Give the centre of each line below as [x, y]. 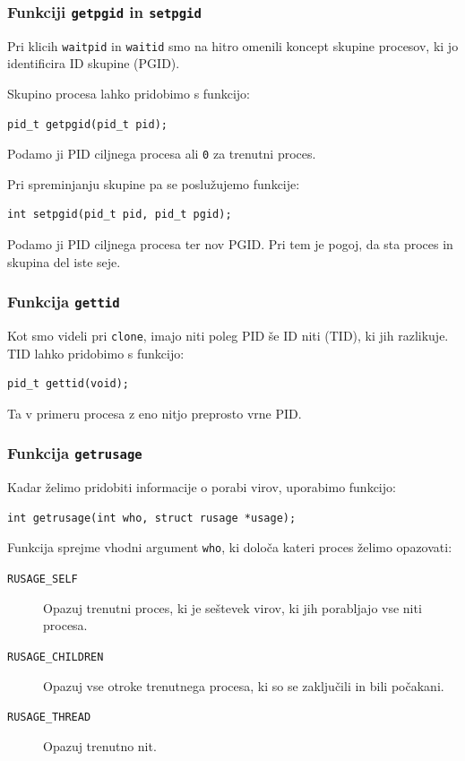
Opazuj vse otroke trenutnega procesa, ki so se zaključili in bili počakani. [244, 685]
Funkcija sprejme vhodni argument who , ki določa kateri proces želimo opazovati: [230, 547]
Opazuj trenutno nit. [100, 745]
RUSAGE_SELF [43, 579]
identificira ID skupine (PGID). [94, 63]
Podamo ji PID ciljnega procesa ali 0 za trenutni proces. [162, 154]
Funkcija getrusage [75, 453]
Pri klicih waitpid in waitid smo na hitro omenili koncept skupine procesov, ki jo [233, 45]
